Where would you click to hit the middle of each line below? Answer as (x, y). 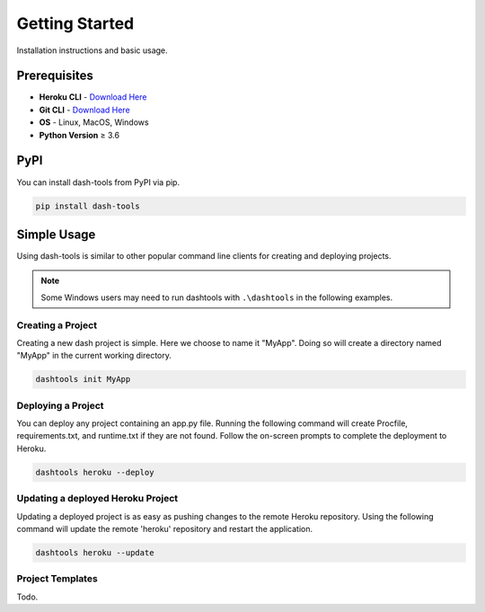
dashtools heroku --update (95, 552)
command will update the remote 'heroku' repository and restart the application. (165, 528)
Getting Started (75, 23)
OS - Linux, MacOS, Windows (94, 122)
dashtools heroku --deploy (95, 472)
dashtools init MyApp (83, 379)
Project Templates (57, 579)
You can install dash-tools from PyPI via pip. (98, 182)
